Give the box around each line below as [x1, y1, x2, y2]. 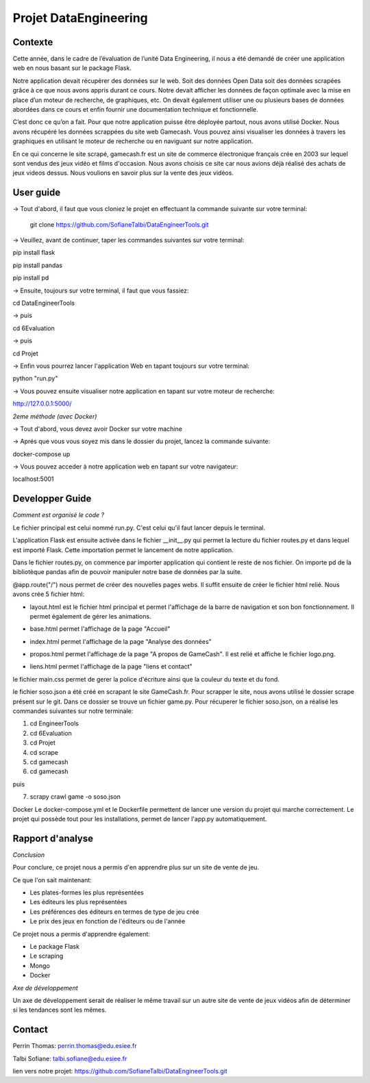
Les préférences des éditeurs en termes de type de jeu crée [29, 908, 199, 916]
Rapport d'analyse [12, 832, 94, 844]
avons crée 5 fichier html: [12, 590, 85, 599]
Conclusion [12, 850, 45, 859]
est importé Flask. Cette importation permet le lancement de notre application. [12, 545, 234, 554]
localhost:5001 [12, 475, 54, 483]
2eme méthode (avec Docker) [12, 412, 97, 421]
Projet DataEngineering [12, 10, 149, 25]
